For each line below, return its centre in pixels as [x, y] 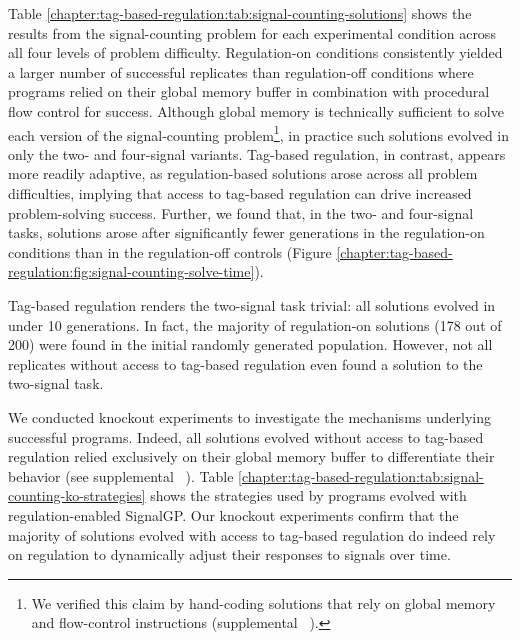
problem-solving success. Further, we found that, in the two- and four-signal [241, 212]
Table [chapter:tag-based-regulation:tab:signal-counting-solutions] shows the [240, 13]
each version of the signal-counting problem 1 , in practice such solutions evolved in [259, 133]
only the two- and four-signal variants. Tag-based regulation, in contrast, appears [257, 153]
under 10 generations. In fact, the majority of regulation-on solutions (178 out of [255, 324]
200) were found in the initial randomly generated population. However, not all [250, 344]
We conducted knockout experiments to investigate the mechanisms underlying [249, 416]
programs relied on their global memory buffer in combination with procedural [249, 91]
